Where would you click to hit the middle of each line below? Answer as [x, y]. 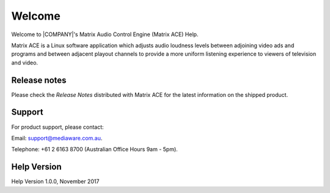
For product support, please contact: [57, 127]
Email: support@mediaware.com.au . [57, 138]
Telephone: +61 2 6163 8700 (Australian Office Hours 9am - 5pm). [95, 149]
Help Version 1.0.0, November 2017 [55, 181]
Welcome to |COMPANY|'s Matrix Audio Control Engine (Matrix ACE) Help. [105, 34]
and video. [25, 62]
